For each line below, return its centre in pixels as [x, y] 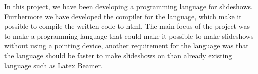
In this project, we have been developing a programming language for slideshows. [128, 6]
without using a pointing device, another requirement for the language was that [126, 46]
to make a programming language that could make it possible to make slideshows [129, 36]
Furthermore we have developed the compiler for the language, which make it [123, 16]
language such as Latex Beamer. [53, 65]
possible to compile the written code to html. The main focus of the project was [127, 26]
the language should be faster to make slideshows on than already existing [118, 55]
